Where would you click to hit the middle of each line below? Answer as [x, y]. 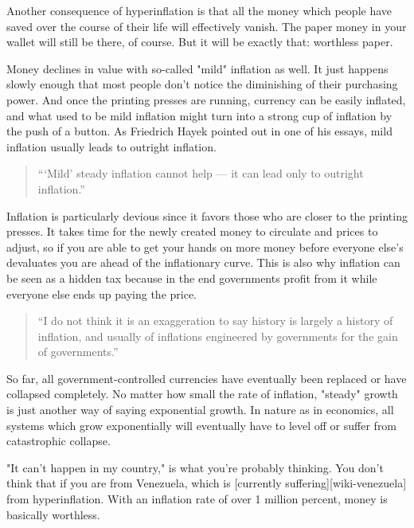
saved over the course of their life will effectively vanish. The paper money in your [207, 26]
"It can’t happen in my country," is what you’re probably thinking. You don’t [195, 467]
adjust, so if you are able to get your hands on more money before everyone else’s [205, 246]
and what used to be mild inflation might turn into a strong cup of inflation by [199, 115]
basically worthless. [53, 514]
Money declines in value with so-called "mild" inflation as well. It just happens [197, 68]
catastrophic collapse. [59, 441]
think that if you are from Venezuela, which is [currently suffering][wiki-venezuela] [207, 483]
